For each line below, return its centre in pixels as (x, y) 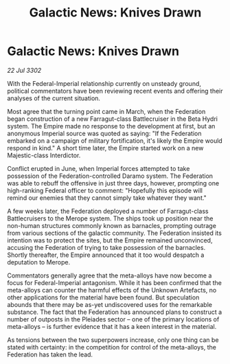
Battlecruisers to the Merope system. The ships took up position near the (110, 218)
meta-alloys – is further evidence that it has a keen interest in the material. (112, 326)
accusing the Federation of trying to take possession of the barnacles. (106, 247)
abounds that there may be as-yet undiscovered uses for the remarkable (110, 304)
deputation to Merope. (39, 262)
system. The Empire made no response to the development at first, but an (111, 126)
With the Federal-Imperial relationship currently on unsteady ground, (104, 83)
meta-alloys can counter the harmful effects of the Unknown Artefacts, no (112, 290)
